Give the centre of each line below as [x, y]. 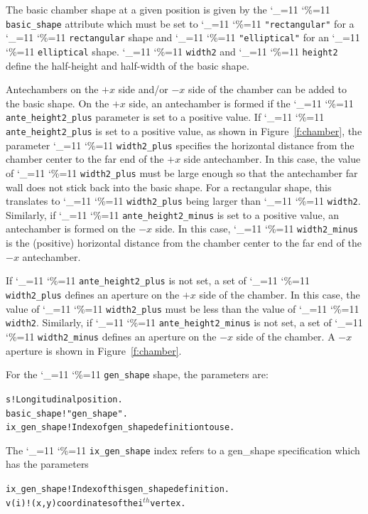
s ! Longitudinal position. [64, 399]
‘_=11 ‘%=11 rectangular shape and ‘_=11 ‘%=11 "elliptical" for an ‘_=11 [183, 37]
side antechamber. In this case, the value [272, 159]
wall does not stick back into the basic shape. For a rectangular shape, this [169, 187]
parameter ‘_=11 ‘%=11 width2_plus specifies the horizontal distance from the [180, 145]
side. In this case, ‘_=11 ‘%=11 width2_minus [257, 229]
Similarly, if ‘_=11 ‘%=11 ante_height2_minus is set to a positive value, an [173, 214]
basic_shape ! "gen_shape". [67, 413]
